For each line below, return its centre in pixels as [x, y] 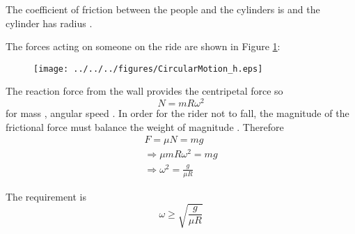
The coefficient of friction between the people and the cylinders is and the [163, 9]
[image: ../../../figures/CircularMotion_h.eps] [148, 69]
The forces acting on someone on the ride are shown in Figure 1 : [143, 46]
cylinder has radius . [49, 23]
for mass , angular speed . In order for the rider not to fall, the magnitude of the [177, 113]
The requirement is [46, 196]
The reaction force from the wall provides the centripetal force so [144, 91]
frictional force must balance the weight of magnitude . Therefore [145, 126]
